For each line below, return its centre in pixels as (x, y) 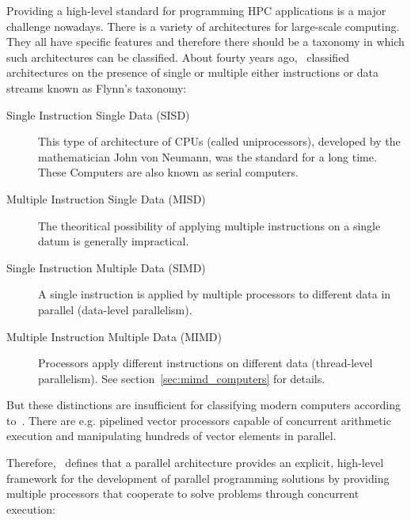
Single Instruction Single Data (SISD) (98, 114)
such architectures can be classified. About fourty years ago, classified (178, 57)
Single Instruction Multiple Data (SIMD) (106, 267)
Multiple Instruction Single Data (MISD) (106, 198)
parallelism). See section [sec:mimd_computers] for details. (182, 378)
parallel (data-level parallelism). (115, 309)
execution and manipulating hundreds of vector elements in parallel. (171, 436)
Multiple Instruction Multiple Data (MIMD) (114, 336)
